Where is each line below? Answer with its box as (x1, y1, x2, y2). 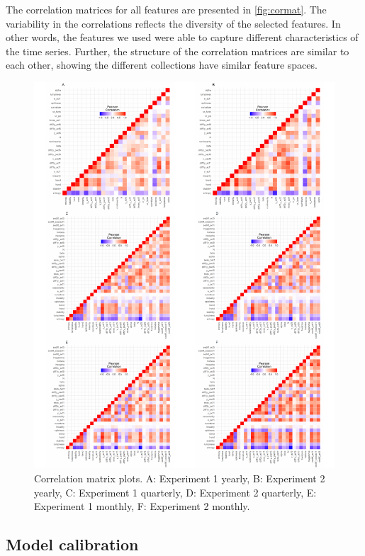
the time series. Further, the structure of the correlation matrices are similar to (6, 43, 349, 58)
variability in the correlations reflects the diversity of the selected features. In (6, 16, 341, 30)
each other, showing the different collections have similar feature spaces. (6, 57, 318, 72)
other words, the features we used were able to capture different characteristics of (6, 30, 359, 45)
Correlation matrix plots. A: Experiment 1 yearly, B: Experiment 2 (34, 471, 325, 485)
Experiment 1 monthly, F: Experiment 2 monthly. (34, 499, 250, 514)
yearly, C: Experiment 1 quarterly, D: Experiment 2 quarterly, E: (34, 484, 317, 499)
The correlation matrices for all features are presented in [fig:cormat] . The (6, 2, 327, 16)
